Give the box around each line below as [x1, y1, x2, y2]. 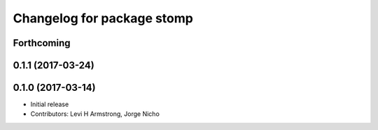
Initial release [30, 100, 69, 108]
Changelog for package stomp [13, 10, 194, 26]
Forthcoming [13, 37, 71, 49]
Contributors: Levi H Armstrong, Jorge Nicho [30, 110, 160, 118]
